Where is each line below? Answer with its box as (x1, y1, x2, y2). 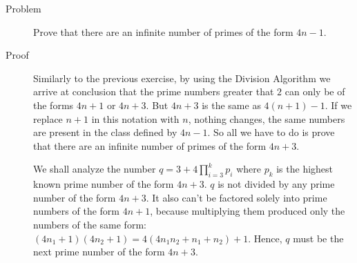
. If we (325, 97, 352, 112)
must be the (293, 231, 344, 245)
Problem (6, 1, 41, 15)
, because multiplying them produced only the (150, 204, 345, 218)
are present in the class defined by (33, 125, 177, 139)
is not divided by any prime (218, 177, 335, 191)
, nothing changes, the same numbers (188, 111, 345, 126)
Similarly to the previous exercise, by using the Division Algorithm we (33, 70, 331, 85)
